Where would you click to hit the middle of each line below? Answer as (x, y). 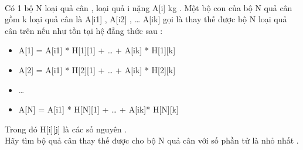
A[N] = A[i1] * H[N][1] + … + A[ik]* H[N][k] (98, 109)
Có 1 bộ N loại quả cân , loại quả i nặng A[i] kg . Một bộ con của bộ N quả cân (149, 7)
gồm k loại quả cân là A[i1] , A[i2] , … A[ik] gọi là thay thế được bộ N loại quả (146, 19)
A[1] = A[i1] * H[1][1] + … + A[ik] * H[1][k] (97, 50)
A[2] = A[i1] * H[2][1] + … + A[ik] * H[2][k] (97, 69)
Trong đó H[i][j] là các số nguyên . (66, 129)
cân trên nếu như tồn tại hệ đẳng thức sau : (84, 30)
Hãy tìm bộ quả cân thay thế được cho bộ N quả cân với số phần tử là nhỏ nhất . (152, 140)
